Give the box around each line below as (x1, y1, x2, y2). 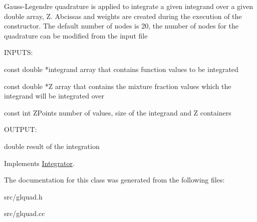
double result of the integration (4, 140, 100, 151)
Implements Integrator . (4, 157, 75, 168)
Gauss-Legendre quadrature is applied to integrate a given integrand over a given (4, 1, 253, 11)
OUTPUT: (4, 124, 37, 134)
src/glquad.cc (4, 208, 45, 218)
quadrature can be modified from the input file (4, 30, 148, 40)
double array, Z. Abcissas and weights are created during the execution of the (4, 10, 242, 21)
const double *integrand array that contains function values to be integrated (4, 63, 238, 74)
